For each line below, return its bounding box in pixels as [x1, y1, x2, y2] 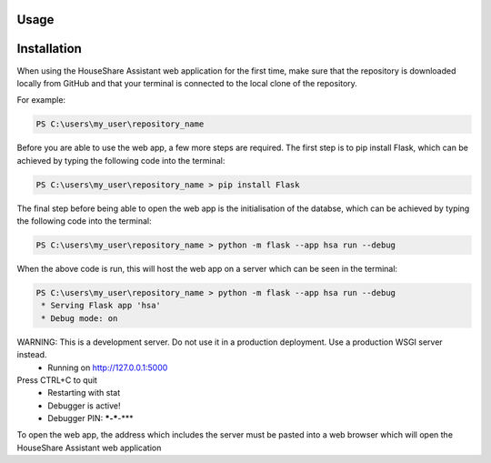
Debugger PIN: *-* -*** [47, 413, 134, 424]
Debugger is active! [47, 400, 121, 411]
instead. [16, 349, 47, 360]
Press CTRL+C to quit [16, 374, 97, 386]
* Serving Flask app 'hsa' [41, 300, 161, 311]
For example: [16, 95, 66, 106]
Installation [16, 41, 82, 56]
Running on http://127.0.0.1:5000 [47, 362, 168, 373]
